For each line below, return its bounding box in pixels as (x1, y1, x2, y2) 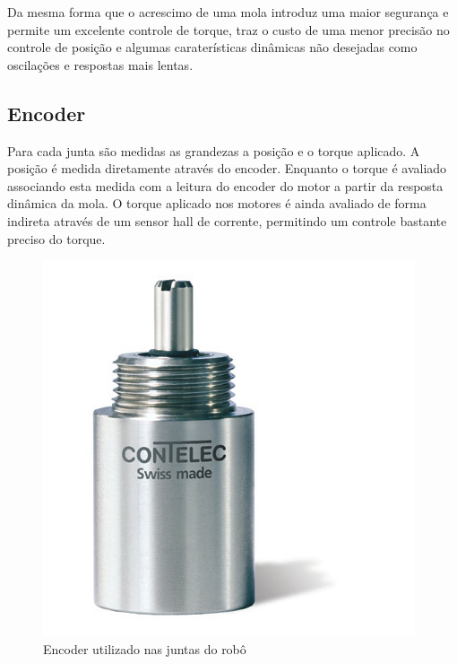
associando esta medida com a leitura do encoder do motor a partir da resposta (7, 176, 444, 195)
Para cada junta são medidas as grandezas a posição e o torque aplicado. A (7, 141, 420, 160)
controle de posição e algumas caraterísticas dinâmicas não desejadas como (7, 38, 418, 57)
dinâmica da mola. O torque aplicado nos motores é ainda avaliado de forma (7, 194, 427, 213)
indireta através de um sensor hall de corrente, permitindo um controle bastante (7, 211, 447, 230)
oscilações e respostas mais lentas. (7, 55, 194, 74)
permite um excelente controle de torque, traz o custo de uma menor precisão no (7, 20, 450, 39)
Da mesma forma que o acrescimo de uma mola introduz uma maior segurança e (7, 3, 449, 21)
